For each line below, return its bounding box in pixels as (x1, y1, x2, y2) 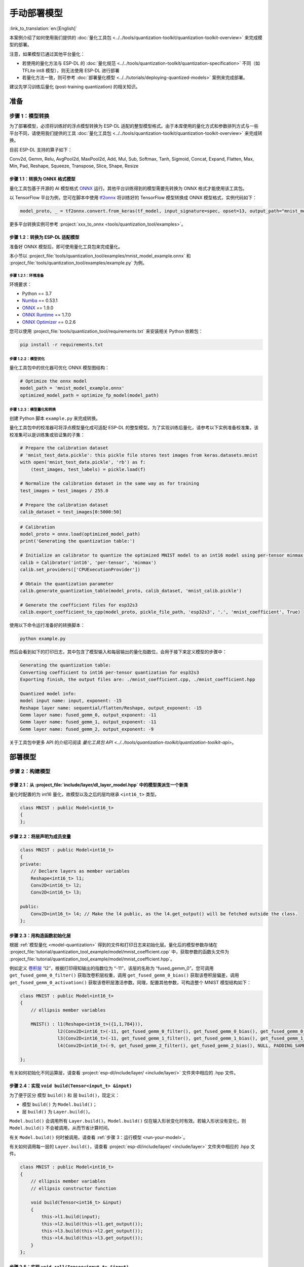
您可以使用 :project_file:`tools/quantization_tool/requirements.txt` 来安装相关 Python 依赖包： (9, 328, 203, 334)
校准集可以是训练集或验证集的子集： (9, 431, 85, 438)
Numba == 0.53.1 (22, 297, 58, 304)
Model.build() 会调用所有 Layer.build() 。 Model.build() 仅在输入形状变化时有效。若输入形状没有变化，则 (9, 1117, 246, 1124)
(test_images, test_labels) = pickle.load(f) (30, 466, 146, 472)
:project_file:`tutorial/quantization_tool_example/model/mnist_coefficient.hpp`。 (9, 956, 175, 962)
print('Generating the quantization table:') (20, 538, 135, 544)
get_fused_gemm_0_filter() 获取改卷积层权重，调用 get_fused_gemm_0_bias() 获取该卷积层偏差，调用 (9, 972, 239, 978)
